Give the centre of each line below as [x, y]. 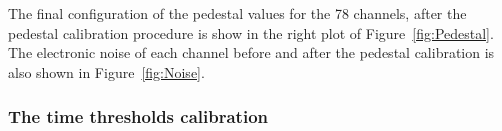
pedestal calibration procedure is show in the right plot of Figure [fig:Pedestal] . [251, 32]
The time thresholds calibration [138, 116]
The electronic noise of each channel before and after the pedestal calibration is [251, 52]
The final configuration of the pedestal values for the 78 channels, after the [237, 13]
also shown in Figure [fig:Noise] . [106, 71]
